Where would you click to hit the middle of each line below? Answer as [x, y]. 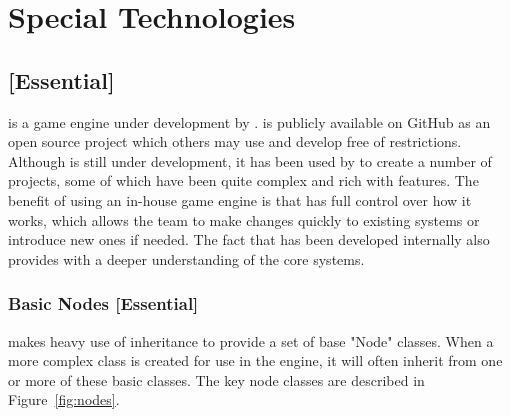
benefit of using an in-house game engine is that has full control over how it [240, 199]
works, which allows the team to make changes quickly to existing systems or [244, 219]
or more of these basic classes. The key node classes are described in [216, 379]
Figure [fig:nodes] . [64, 399]
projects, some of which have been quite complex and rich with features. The [243, 180]
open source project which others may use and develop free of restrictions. [235, 141]
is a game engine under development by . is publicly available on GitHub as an [249, 121]
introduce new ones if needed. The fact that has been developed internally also [249, 239]
